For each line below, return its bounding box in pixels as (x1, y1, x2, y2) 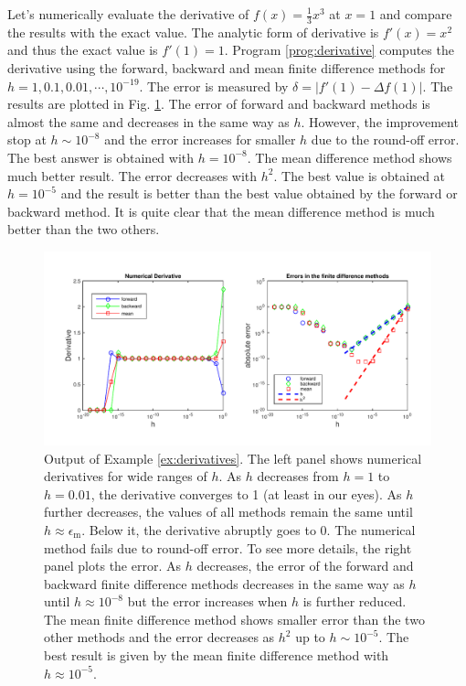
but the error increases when (127, 592, 288, 611)
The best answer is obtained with (7, 147, 195, 166)
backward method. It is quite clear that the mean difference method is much (7, 201, 435, 220)
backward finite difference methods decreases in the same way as (44, 573, 405, 593)
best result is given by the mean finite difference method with (44, 646, 389, 665)
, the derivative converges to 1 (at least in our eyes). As (90, 484, 402, 503)
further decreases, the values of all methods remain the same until (44, 502, 413, 521)
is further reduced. (302, 592, 407, 611)
